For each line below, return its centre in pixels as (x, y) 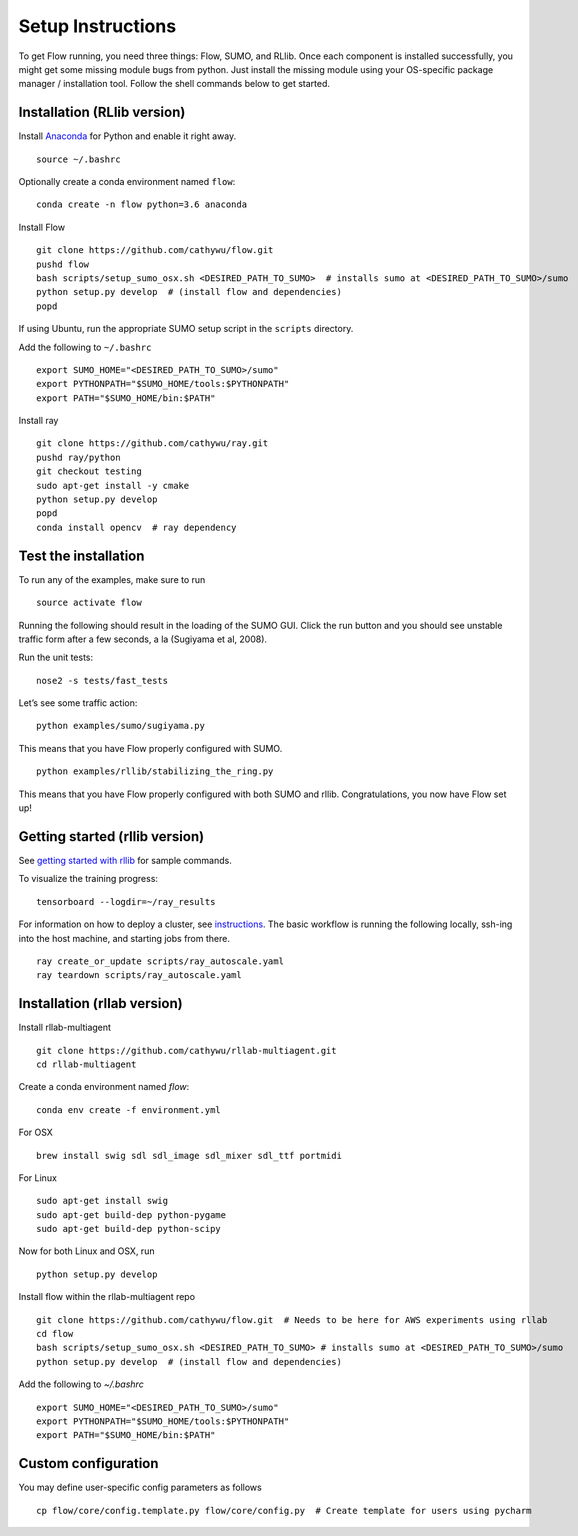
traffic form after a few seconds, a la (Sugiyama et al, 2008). (143, 639)
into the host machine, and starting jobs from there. (124, 938)
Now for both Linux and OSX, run (86, 1251)
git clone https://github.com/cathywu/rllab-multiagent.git (186, 1050)
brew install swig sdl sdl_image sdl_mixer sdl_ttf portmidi (189, 1155)
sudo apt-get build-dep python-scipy (129, 1229)
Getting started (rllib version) (111, 836)
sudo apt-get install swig (102, 1201)
